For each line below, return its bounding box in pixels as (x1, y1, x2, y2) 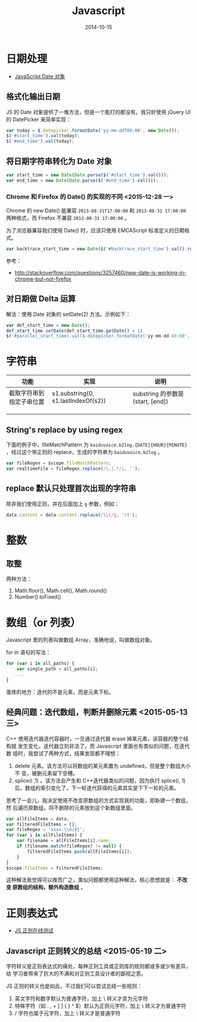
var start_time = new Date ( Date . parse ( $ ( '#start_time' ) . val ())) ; (6, 172, 169, 178)
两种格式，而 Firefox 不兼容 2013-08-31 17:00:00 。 (6, 214, 130, 221)
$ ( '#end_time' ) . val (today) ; (6, 138, 75, 145)
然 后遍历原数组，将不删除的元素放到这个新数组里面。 (6, 804, 136, 811)
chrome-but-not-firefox (14, 275, 72, 282)
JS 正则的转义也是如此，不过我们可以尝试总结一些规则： (6, 983, 142, 990)
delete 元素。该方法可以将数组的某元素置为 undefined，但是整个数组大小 (14, 762, 191, 769)
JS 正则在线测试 (14, 927, 54, 934)
